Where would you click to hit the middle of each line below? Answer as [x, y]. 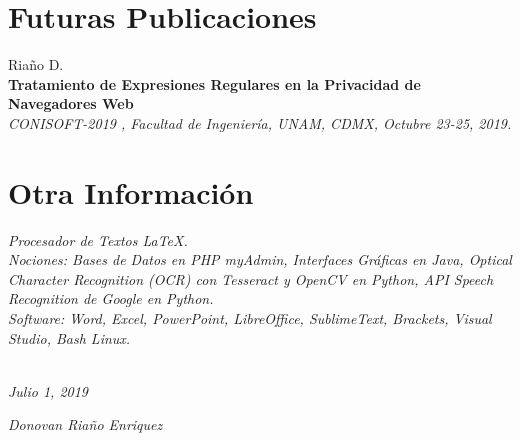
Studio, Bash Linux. [69, 337]
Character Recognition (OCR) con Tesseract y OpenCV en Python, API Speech [251, 278]
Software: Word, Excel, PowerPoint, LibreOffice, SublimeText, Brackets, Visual [250, 318]
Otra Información [131, 191]
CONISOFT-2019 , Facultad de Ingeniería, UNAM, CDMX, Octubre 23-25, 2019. [260, 122]
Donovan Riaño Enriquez [85, 424]
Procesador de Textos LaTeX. [98, 239]
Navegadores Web [71, 103]
